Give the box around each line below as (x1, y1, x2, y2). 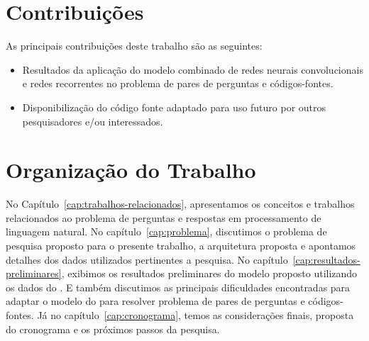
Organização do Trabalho (6, 155, 256, 184)
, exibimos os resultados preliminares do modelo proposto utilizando (61, 266, 358, 281)
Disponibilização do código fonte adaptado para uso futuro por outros (22, 99, 326, 114)
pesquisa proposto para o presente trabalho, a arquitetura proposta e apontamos (6, 238, 356, 252)
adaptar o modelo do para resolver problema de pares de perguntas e (6, 294, 305, 308)
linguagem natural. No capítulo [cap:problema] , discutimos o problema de (6, 224, 327, 239)
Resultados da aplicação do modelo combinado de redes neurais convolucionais (22, 62, 363, 77)
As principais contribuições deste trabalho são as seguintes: (6, 38, 263, 53)
